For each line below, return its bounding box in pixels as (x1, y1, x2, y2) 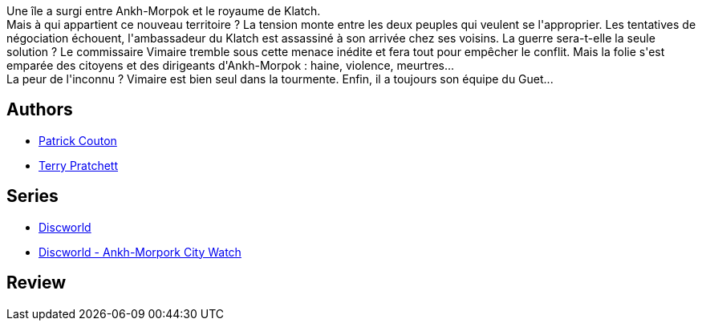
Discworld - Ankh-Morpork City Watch (39, 244, 241, 259)
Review (6, 272, 67, 293)
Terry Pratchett (39, 158, 119, 172)
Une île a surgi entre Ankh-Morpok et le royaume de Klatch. (6, 4, 321, 18)
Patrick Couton (39, 133, 117, 147)
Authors (6, 99, 73, 120)
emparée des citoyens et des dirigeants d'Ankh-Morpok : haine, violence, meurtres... (6, 59, 455, 72)
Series (6, 186, 59, 207)
